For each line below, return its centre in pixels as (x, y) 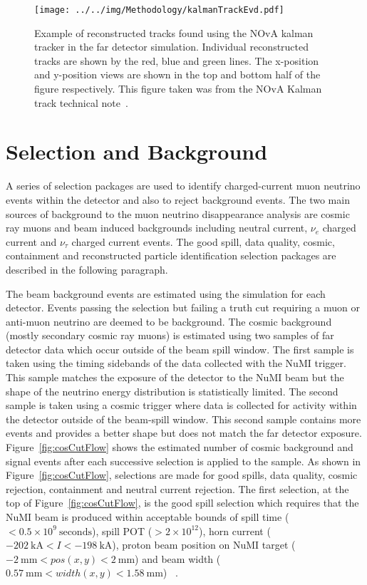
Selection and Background (137, 151)
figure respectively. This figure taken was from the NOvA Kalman (178, 89)
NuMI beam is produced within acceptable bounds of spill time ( (148, 517)
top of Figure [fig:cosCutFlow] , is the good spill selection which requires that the (182, 503)
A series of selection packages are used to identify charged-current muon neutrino (183, 186)
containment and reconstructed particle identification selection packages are (171, 255)
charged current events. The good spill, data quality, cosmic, (203, 241)
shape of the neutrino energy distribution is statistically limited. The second (172, 391)
